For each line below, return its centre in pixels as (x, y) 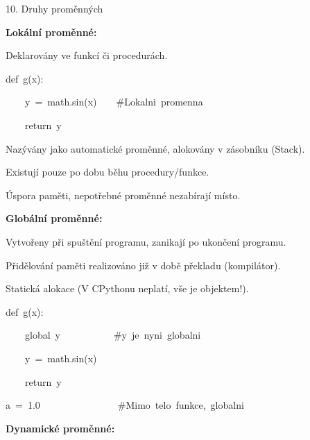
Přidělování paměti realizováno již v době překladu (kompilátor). (143, 265)
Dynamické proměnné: (60, 428)
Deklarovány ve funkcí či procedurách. (87, 55)
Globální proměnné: (54, 218)
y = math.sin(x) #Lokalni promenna (114, 102)
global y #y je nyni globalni (113, 335)
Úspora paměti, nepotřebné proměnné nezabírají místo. (123, 195)
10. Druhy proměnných (54, 8)
